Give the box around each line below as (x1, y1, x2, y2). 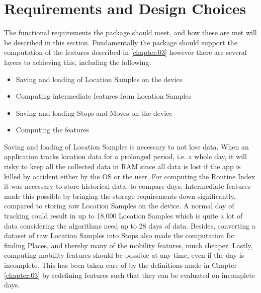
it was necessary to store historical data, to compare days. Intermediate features (4, 181, 251, 191)
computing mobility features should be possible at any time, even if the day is (4, 250, 244, 260)
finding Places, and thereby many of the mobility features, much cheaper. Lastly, (4, 240, 253, 250)
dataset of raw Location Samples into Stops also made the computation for (4, 230, 235, 241)
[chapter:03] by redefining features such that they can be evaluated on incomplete (4, 269, 255, 280)
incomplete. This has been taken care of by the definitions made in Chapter (4, 260, 237, 270)
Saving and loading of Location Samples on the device (16, 74, 183, 84)
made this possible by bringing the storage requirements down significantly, (4, 190, 236, 201)
